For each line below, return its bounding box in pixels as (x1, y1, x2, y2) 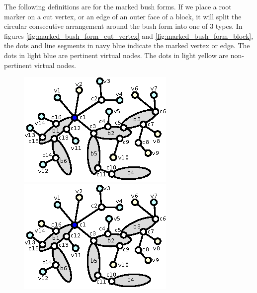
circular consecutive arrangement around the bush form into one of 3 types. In (4, 21, 243, 31)
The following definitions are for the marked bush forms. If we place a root (4, 1, 232, 11)
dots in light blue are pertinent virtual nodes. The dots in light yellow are (4, 50, 229, 60)
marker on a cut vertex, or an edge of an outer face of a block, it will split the (4, 11, 242, 21)
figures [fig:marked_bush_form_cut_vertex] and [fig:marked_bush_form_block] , (4, 30, 254, 41)
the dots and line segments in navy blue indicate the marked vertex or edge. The (4, 40, 250, 51)
